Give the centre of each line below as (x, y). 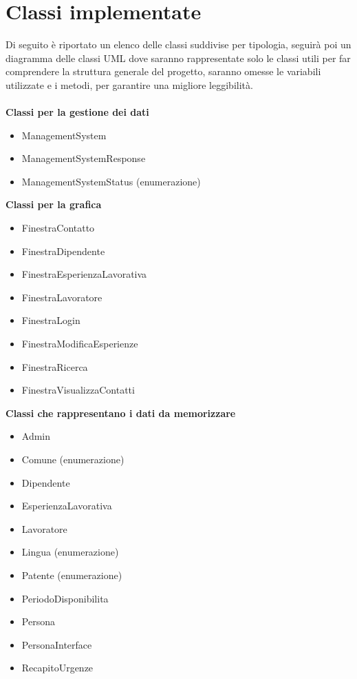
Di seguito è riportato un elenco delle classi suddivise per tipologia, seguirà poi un (178, 44)
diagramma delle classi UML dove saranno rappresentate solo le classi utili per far (178, 58)
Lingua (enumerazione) (70, 552)
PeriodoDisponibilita (65, 598)
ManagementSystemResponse (84, 158)
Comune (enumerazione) (73, 459)
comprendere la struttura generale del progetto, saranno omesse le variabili (163, 71)
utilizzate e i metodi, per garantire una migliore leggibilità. (129, 84)
